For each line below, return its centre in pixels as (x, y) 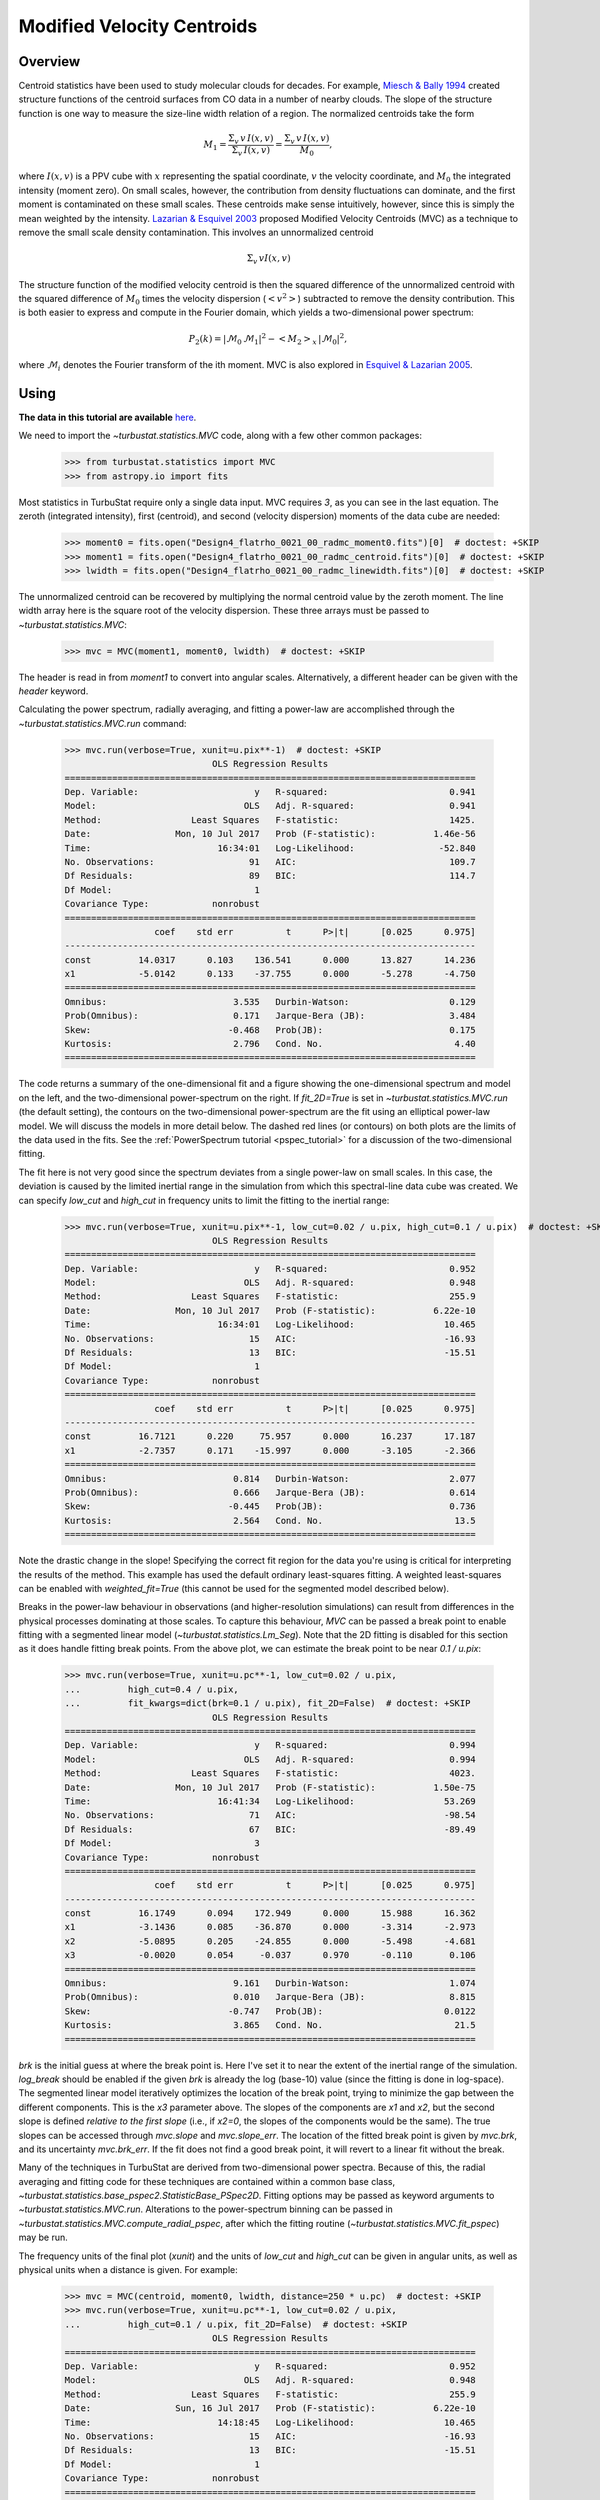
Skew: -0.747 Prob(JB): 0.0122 (270, 2011)
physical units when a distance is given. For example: (128, 2270)
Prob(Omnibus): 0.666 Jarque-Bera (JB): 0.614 (270, 1492)
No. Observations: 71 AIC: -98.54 (270, 1815)
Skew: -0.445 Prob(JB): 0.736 (270, 1506)
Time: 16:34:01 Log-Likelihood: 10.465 (270, 1324)
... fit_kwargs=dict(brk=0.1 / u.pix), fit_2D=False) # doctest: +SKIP (267, 1703)
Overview (49, 61)
